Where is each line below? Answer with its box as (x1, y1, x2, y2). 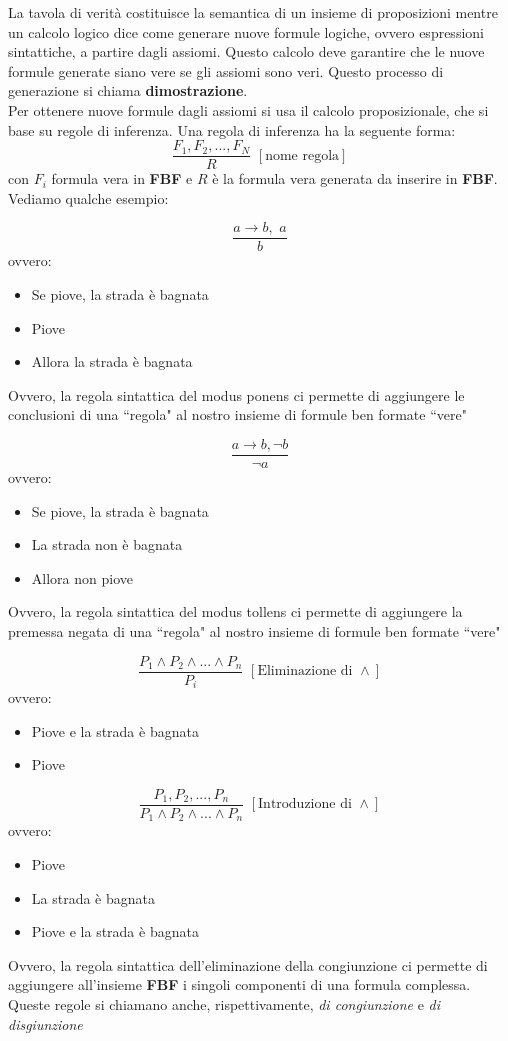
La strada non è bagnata (31, 534, 183, 555)
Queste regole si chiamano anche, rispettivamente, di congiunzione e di (8, 994, 441, 1015)
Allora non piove (31, 567, 133, 588)
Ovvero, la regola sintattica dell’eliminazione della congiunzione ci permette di (8, 954, 488, 975)
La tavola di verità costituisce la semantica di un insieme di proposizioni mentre (8, 2, 498, 22)
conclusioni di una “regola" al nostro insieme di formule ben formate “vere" (8, 404, 467, 425)
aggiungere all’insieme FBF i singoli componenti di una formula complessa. (8, 974, 471, 995)
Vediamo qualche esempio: (8, 187, 169, 208)
